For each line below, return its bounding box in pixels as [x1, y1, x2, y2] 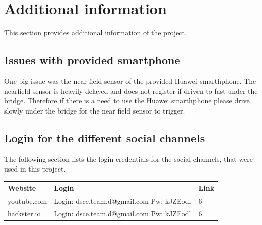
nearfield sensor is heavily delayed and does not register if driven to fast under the [4, 85, 258, 96]
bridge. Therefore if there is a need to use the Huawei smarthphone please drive [4, 95, 250, 106]
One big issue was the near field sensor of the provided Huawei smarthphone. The [4, 75, 256, 86]
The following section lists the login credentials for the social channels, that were [4, 153, 253, 164]
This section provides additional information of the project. [4, 27, 187, 38]
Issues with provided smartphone [4, 52, 180, 68]
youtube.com [8, 196, 47, 206]
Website [8, 183, 36, 193]
